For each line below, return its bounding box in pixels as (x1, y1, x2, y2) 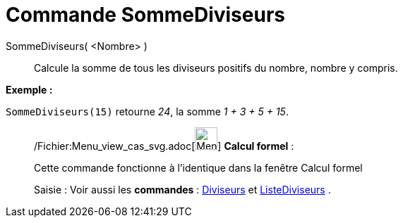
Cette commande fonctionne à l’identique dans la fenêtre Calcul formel (34, 161, 363, 174)
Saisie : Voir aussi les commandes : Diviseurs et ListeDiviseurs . (34, 183, 331, 196)
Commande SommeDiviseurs (6, 3, 285, 27)
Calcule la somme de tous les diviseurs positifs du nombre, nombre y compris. (34, 61, 398, 74)
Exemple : (6, 83, 53, 96)
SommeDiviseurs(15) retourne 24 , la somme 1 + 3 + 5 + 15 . (6, 105, 289, 117)
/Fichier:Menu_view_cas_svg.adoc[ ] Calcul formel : (34, 139, 294, 152)
